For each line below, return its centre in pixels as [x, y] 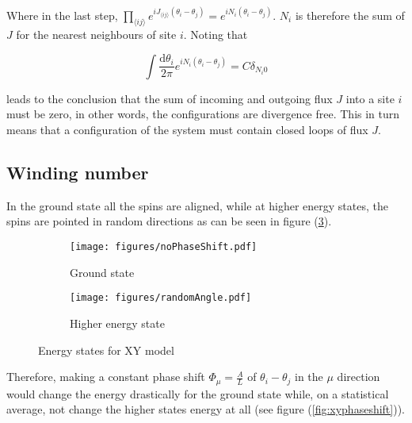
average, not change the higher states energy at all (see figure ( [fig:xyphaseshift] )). [206, 409]
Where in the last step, [62, 15]
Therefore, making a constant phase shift [106, 377]
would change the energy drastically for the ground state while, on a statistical [198, 393]
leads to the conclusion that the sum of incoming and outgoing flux [170, 98]
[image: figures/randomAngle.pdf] [161, 298]
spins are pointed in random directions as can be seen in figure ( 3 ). [169, 221]
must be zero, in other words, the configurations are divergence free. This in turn [203, 114]
